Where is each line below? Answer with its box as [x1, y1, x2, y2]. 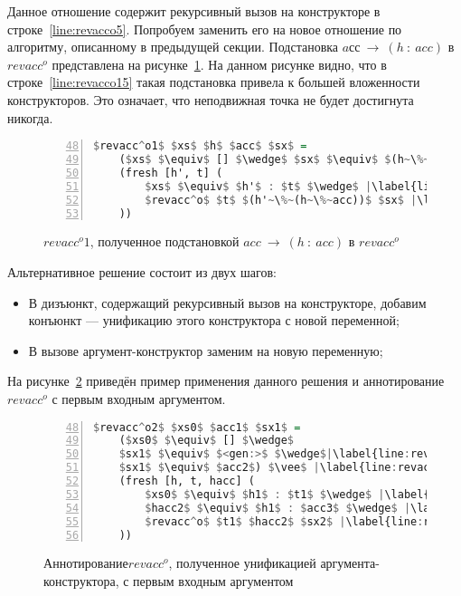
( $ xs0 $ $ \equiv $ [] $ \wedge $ [118, 434, 295, 447]
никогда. [7, 108, 53, 127]
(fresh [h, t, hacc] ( [118, 475, 255, 488]
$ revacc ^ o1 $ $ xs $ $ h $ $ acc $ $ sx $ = [93, 139, 307, 153]
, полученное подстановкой [89, 232, 240, 251]
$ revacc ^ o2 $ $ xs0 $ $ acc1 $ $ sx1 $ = [93, 420, 301, 434]
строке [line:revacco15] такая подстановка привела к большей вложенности [7, 72, 420, 91]
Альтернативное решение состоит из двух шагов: [7, 263, 277, 281]
